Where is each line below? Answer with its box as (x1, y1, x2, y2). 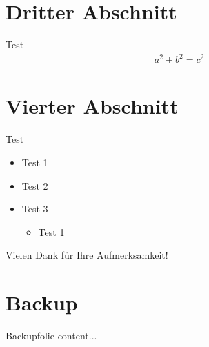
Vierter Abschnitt (6, 92, 179, 120)
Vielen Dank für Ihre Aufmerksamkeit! (6, 248, 168, 262)
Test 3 (21, 201, 48, 216)
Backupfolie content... (6, 328, 97, 343)
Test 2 (21, 178, 48, 192)
